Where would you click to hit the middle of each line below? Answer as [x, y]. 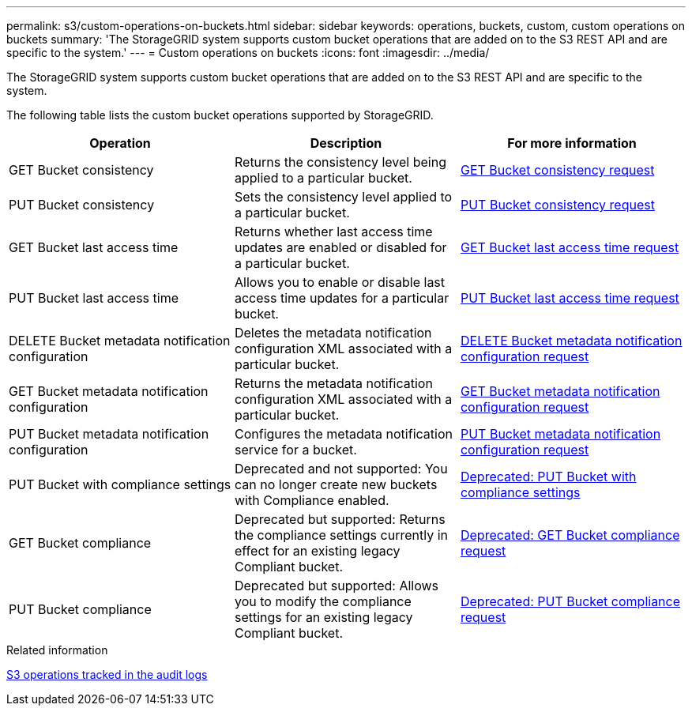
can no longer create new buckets [336, 484]
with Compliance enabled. [312, 500]
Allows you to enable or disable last [340, 282]
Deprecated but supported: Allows [337, 586]
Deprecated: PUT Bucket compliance [570, 601]
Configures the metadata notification [343, 434]
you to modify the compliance [323, 601]
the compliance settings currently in [341, 535]
